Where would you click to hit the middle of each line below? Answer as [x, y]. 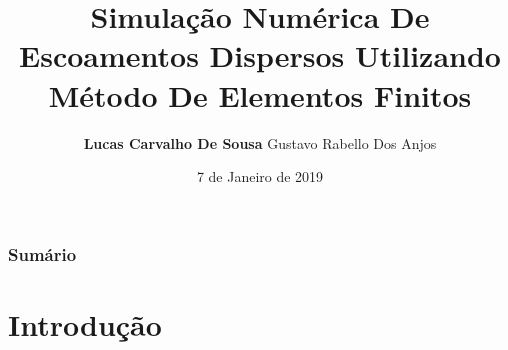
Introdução [85, 323]
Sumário [42, 253]
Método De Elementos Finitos [260, 94]
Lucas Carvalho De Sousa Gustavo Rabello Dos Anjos [260, 142]
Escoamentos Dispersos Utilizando [260, 55]
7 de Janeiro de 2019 [260, 176]
